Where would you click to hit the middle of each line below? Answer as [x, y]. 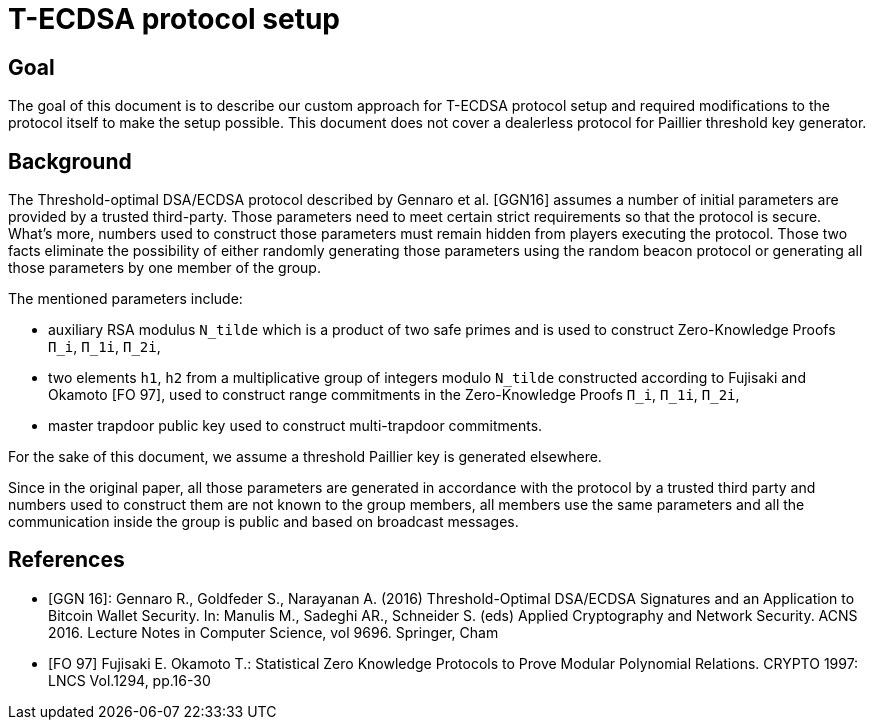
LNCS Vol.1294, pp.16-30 [129, 680]
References [66, 560]
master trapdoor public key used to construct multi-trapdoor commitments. [295, 426]
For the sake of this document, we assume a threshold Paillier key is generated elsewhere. [305, 457]
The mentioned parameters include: [125, 299]
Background [70, 161]
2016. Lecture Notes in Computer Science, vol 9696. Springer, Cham [273, 632]
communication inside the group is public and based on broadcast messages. [263, 522]
